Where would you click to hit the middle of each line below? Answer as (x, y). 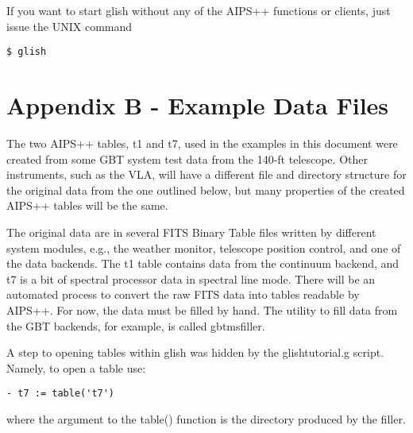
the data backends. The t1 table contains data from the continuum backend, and (203, 263)
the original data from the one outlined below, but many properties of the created (206, 189)
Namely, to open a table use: (76, 367)
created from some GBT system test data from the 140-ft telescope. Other (187, 159)
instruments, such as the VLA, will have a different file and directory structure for (206, 174)
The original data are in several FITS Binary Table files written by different (191, 232)
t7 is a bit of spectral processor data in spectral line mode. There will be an (191, 278)
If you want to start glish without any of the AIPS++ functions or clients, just (199, 10)
